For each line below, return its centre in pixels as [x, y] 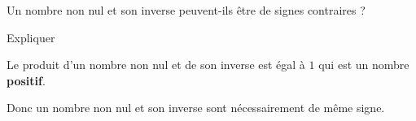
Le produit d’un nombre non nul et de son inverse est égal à [156, 65]
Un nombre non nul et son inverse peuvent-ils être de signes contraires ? [186, 10]
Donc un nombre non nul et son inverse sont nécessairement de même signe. [196, 108]
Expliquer [31, 37]
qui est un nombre [364, 65]
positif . [26, 80]
